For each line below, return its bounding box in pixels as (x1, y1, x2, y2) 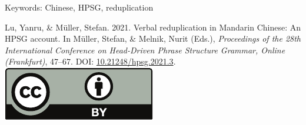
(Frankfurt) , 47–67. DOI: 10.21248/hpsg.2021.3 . (5, 55, 176, 67)
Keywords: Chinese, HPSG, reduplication (5, 1, 154, 13)
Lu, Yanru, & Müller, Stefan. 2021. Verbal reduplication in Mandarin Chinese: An (5, 21, 301, 33)
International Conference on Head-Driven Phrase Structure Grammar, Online (5, 43, 285, 56)
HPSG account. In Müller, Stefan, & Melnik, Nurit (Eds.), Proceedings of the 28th (5, 32, 301, 45)
